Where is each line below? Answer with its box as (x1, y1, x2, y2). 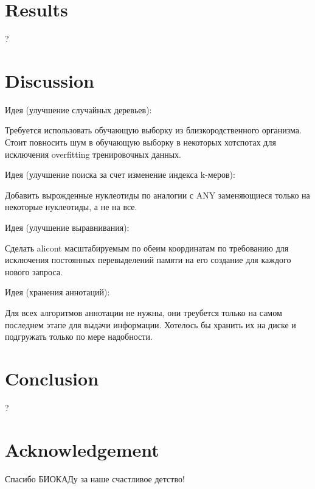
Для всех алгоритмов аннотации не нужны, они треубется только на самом (5, 306, 282, 318)
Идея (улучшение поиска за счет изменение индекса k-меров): (5, 168, 235, 181)
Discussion (5, 68, 94, 93)
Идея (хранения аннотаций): (5, 286, 110, 298)
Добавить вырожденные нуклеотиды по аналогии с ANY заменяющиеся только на (5, 188, 310, 201)
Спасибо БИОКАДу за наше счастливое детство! (5, 472, 185, 485)
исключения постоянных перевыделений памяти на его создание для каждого (5, 253, 291, 266)
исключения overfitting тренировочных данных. (5, 147, 181, 160)
